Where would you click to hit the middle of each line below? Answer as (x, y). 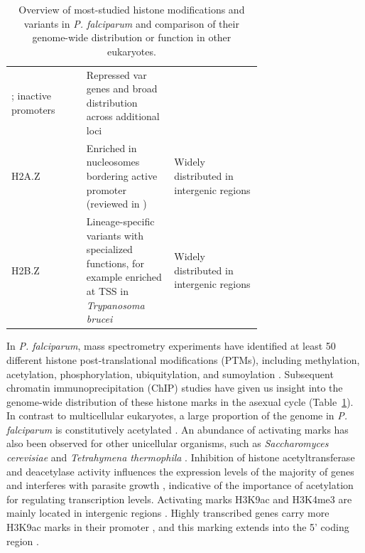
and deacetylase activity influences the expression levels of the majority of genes (180, 471)
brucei (99, 319)
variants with (115, 235)
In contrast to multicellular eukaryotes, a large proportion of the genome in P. (177, 415)
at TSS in (107, 291)
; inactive (31, 96)
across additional (123, 116)
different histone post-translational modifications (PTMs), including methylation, (183, 359)
